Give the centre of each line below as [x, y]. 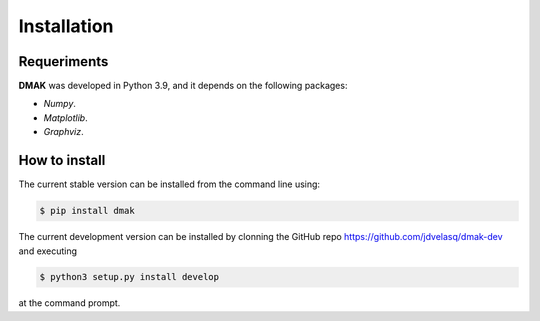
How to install [62, 160]
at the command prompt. [69, 303]
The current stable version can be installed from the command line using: [169, 184]
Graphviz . [63, 132]
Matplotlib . [66, 117]
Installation [66, 26]
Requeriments [63, 61]
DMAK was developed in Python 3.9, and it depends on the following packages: [183, 86]
